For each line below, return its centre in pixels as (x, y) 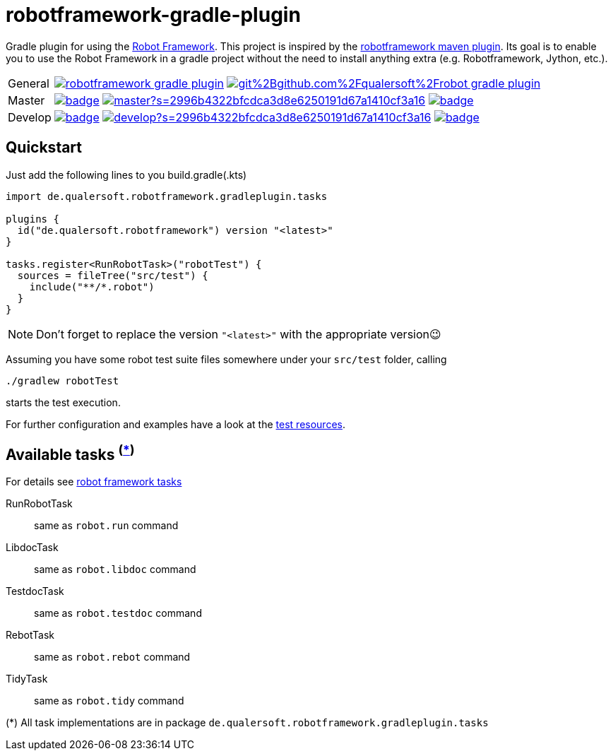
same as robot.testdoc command (118, 613)
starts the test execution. (63, 402)
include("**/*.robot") (92, 287)
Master (26, 100)
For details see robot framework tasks (94, 482)
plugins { (32, 219)
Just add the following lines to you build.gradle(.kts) (126, 175)
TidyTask (27, 679)
